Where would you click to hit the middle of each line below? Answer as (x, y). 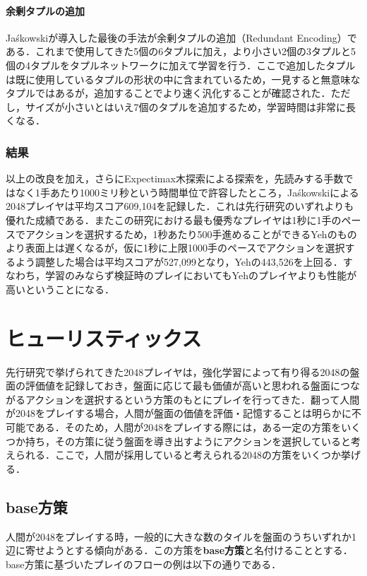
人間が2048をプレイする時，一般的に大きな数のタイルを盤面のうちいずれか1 (181, 536)
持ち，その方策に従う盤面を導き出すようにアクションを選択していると (188, 441)
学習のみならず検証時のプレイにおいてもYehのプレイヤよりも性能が (201, 275)
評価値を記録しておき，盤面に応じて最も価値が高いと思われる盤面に (183, 386)
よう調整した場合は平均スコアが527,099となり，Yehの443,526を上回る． (179, 261)
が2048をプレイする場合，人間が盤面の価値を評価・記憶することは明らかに (179, 413)
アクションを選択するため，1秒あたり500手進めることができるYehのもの (191, 234)
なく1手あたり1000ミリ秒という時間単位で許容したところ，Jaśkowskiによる (187, 192)
